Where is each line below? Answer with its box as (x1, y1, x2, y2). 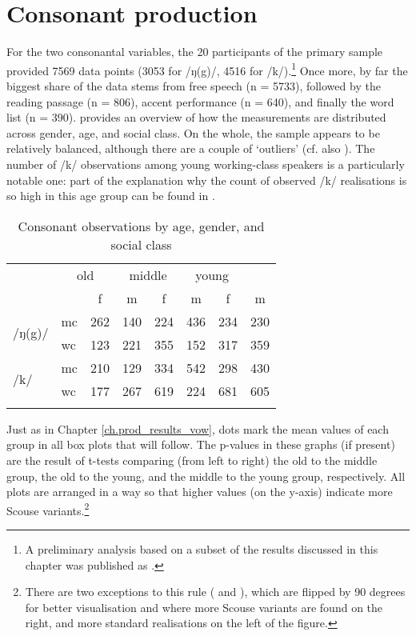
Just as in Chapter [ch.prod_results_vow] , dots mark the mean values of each (6, 420, 389, 437)
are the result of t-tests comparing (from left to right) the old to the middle (6, 451, 378, 468)
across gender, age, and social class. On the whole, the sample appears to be (6, 124, 380, 141)
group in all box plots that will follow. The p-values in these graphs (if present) (6, 436, 395, 453)
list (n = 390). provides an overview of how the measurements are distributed (6, 109, 386, 126)
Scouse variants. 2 (6, 499, 90, 518)
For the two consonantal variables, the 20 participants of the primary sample (6, 43, 383, 60)
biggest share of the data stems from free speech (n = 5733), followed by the (6, 77, 381, 94)
